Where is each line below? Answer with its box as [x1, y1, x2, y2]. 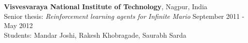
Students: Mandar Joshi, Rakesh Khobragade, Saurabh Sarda [4, 29, 186, 40]
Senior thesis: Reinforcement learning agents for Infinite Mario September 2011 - [4, 11, 245, 21]
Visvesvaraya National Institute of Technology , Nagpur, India [4, 1, 208, 11]
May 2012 [4, 20, 33, 30]
